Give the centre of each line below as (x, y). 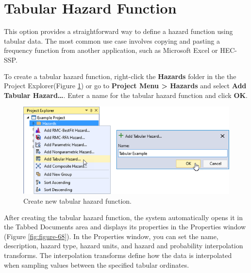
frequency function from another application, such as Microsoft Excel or (111, 50)
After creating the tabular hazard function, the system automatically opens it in (123, 217)
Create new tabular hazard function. (77, 201)
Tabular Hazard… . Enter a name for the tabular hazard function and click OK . (126, 95)
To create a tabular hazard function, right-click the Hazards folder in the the (120, 76)
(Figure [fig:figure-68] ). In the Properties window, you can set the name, (111, 236)
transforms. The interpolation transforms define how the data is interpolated (118, 255)
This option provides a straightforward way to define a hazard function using (118, 31)
